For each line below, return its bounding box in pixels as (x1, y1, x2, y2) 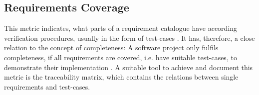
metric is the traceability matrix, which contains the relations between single (4, 72, 239, 82)
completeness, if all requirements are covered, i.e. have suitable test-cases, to (4, 52, 237, 62)
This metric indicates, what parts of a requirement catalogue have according (4, 23, 238, 33)
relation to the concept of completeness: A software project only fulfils (4, 42, 219, 53)
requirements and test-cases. (4, 81, 90, 92)
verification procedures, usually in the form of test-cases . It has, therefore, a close (4, 32, 255, 43)
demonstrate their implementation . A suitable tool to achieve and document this (4, 62, 253, 72)
